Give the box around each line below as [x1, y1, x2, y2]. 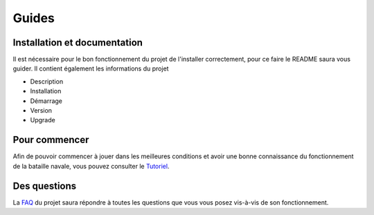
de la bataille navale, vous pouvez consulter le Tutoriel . [12, 162, 170, 170]
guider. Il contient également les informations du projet [12, 64, 169, 73]
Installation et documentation [12, 37, 143, 48]
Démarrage [30, 97, 62, 105]
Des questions [12, 180, 77, 191]
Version [30, 106, 52, 115]
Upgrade [30, 116, 55, 124]
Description [30, 77, 64, 86]
